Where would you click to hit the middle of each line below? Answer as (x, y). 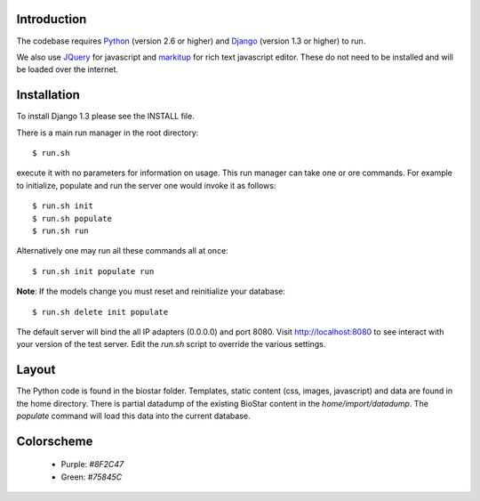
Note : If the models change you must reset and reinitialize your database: (151, 291)
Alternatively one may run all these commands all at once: (122, 251)
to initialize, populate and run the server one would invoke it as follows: (146, 185)
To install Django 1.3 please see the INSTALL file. (105, 117)
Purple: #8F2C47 (92, 465)
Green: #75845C (92, 477)
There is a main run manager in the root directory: (108, 133)
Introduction (52, 19)
